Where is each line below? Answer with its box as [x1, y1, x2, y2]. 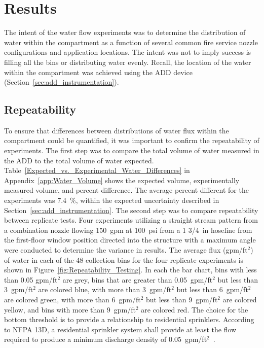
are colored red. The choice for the [141, 304, 248, 315]
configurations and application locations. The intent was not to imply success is [4, 47, 251, 57]
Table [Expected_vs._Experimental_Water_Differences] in [4, 165, 190, 176]
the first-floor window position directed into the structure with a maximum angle [4, 234, 256, 245]
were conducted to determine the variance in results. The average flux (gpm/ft [4, 245, 248, 255]
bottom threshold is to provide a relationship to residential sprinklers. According [4, 314, 254, 325]
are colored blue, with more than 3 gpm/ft [38, 284, 172, 295]
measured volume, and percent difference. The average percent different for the [4, 185, 249, 195]
